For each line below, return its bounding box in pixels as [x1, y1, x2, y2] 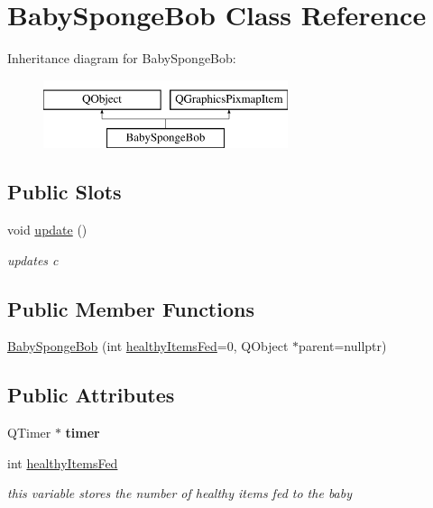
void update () [7, 220, 88, 239]
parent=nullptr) [299, 337, 387, 356]
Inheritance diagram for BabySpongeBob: [7, 49, 236, 68]
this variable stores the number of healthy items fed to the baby [7, 484, 353, 503]
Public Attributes [7, 381, 175, 409]
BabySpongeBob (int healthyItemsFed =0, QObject [7, 337, 289, 356]
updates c [7, 250, 59, 269]
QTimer [7, 423, 51, 442]
